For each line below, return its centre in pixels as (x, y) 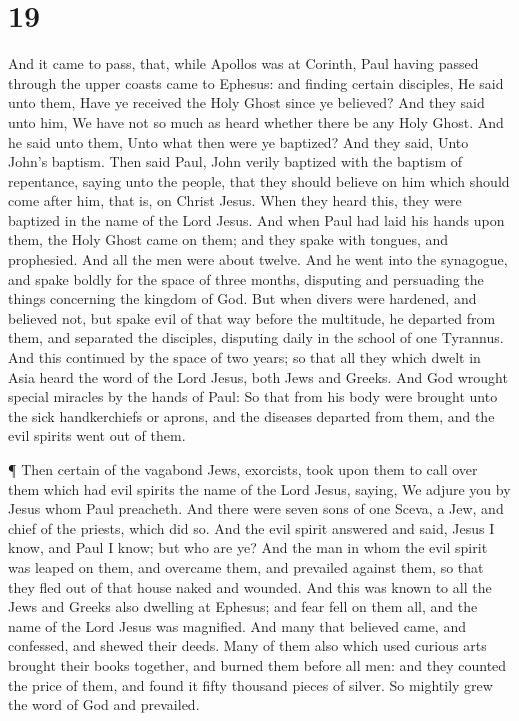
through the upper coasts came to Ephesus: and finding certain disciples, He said (256, 82)
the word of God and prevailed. (104, 704)
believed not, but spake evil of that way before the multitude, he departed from (252, 317)
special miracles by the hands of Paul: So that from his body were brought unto (253, 396)
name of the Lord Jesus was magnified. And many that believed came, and (237, 625)
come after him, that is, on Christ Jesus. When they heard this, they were (235, 200)
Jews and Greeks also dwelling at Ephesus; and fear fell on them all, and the (243, 606)
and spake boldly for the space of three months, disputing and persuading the (246, 278)
